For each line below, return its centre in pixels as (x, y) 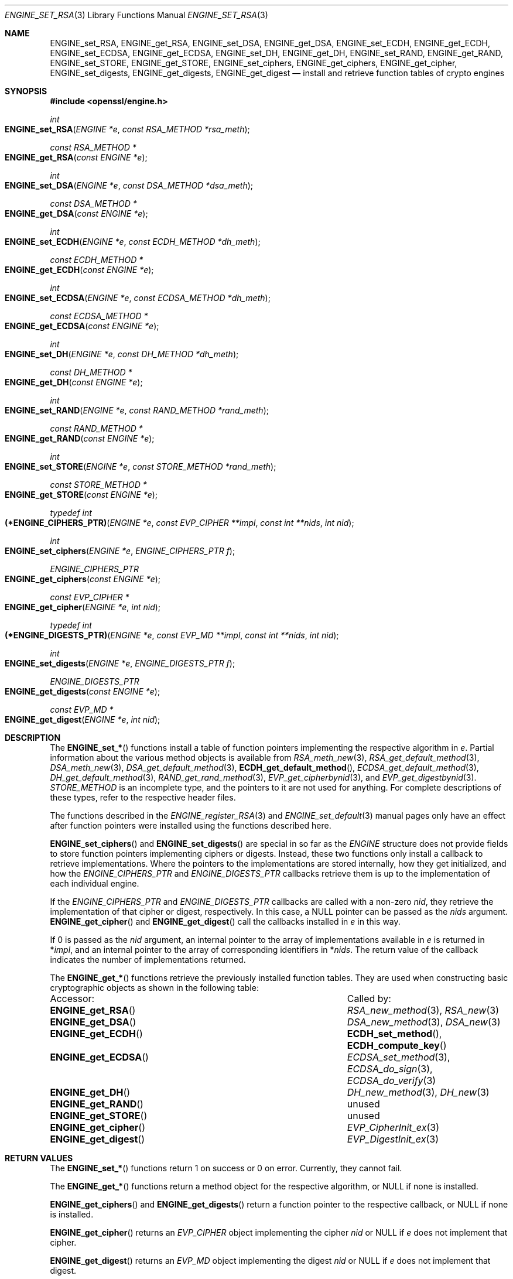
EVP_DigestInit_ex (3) (393, 1139)
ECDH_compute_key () (397, 1045)
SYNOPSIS (26, 91)
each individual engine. (95, 883)
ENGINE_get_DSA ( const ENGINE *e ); (76, 213)
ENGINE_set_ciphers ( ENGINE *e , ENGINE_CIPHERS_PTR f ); (120, 551)
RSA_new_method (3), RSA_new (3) (423, 1010)
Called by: (369, 998)
